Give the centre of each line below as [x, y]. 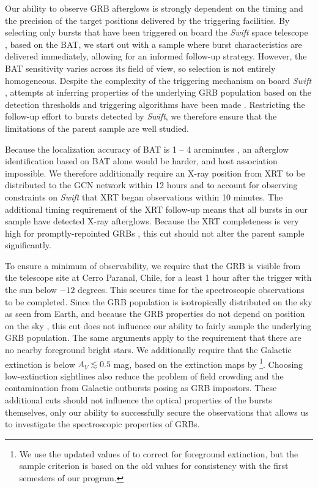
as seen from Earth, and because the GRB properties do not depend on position [155, 314]
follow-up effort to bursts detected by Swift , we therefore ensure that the [141, 116]
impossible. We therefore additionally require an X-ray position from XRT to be [155, 173]
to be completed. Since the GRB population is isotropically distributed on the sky [159, 301]
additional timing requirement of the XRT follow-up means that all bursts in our [156, 209]
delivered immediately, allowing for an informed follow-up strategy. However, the [156, 56]
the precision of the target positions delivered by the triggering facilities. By [147, 20]
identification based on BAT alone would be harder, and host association [141, 161]
